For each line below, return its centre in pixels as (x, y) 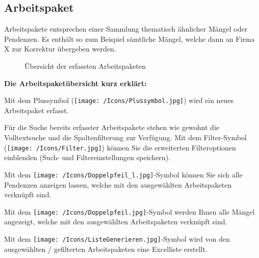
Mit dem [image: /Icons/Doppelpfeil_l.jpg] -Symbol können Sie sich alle (123, 174)
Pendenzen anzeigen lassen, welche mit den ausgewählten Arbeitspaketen (118, 184)
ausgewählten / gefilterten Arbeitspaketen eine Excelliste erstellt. (106, 249)
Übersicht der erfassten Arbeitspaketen (85, 66)
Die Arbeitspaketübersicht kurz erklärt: (75, 83)
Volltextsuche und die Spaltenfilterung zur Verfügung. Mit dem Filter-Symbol (125, 137)
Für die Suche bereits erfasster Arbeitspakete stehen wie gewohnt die (112, 127)
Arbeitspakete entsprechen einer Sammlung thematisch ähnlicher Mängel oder (126, 29)
